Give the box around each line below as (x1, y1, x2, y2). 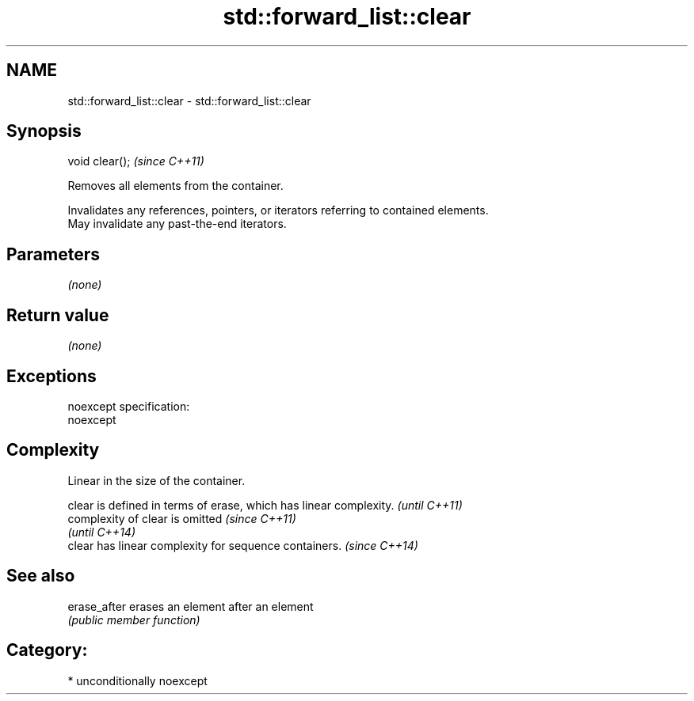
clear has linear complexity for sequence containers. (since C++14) (67, 538, 418, 552)
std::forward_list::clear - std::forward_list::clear (67, 93, 311, 108)
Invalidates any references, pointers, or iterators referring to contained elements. (67, 203, 489, 218)
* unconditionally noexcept (67, 673, 208, 688)
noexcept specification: (67, 399, 190, 413)
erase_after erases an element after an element (67, 599, 314, 613)
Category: (6, 640, 88, 661)
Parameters (6, 244, 100, 264)
